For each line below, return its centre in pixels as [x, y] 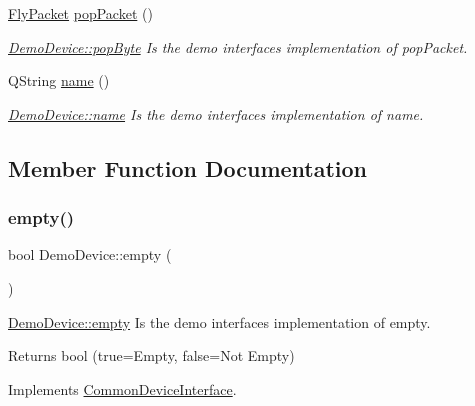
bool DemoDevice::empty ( [90, 254]
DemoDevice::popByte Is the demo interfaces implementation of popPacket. [238, 46]
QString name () [59, 80]
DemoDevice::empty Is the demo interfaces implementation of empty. [219, 321]
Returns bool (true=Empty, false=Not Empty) [151, 355]
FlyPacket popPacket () [80, 13]
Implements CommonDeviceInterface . [122, 388]
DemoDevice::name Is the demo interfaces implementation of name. [216, 113]
